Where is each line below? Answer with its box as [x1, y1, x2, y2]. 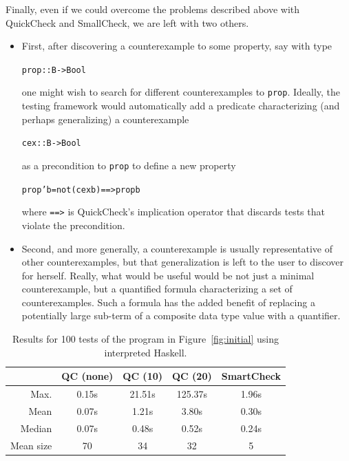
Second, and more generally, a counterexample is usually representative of [21, 241, 332, 255]
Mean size [10, 438, 52, 452]
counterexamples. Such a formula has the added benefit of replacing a [21, 294, 315, 309]
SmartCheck [221, 369, 281, 383]
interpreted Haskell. [104, 345, 187, 359]
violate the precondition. [21, 217, 125, 232]
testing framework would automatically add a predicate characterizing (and [21, 98, 340, 113]
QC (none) [61, 369, 114, 383]
